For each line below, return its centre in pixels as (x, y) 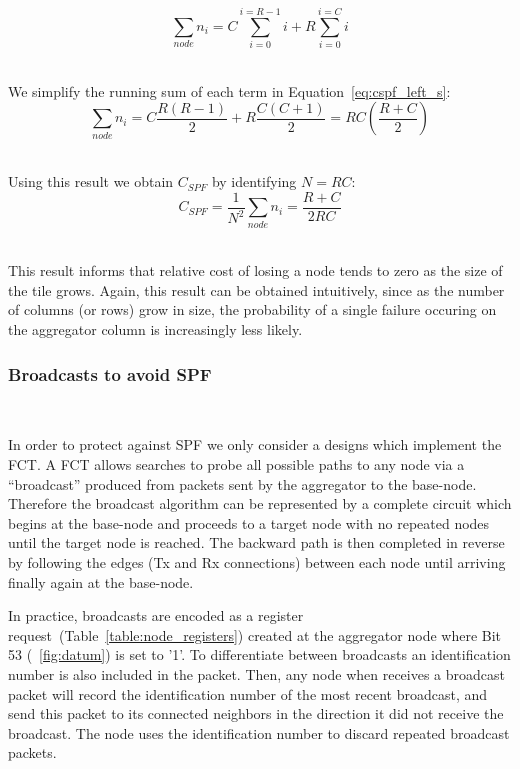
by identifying (254, 181)
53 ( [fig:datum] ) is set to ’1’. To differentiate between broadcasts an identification (259, 654)
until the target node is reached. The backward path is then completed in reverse (256, 542)
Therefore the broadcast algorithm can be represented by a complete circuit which (260, 503)
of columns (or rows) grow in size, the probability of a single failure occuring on (252, 309)
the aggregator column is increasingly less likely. (155, 329)
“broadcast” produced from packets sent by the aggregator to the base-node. (242, 483)
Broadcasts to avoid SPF (110, 373)
